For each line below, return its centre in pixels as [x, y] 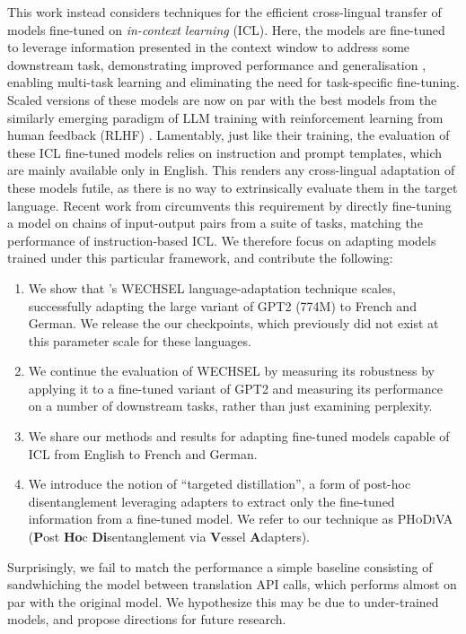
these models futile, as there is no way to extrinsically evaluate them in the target [233, 187]
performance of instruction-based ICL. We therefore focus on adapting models [222, 240]
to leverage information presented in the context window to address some [209, 47]
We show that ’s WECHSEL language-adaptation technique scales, [212, 287]
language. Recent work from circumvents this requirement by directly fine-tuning [229, 205]
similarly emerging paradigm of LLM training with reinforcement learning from [225, 117]
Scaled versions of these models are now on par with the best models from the [222, 99]
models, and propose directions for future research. [147, 619]
